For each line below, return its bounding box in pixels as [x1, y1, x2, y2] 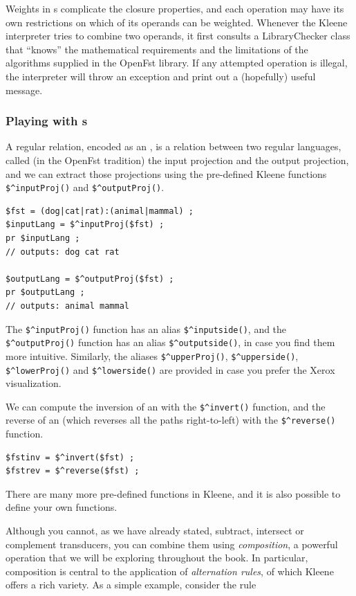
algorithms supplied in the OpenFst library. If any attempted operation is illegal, [6, 55, 348, 70]
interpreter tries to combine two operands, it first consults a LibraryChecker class [6, 28, 350, 43]
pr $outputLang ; [6, 287, 85, 298]
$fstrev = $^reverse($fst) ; [6, 466, 140, 476]
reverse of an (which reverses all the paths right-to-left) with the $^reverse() [6, 413, 336, 427]
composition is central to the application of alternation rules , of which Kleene [6, 563, 334, 578]
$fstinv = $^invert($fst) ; [6, 452, 135, 462]
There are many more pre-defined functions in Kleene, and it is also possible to [6, 486, 341, 500]
